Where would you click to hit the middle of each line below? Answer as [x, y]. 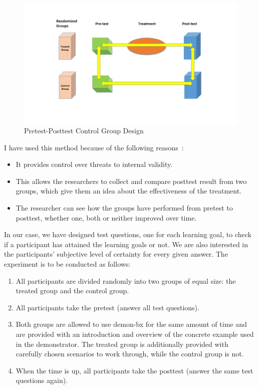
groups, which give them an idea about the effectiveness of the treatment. [129, 191]
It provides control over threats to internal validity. [94, 164]
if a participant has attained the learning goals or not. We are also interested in [126, 244]
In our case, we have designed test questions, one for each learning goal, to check [128, 234]
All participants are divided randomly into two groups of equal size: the [126, 280]
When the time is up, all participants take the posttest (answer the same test [135, 370]
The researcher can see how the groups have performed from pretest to [124, 208]
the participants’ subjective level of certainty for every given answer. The [116, 254]
